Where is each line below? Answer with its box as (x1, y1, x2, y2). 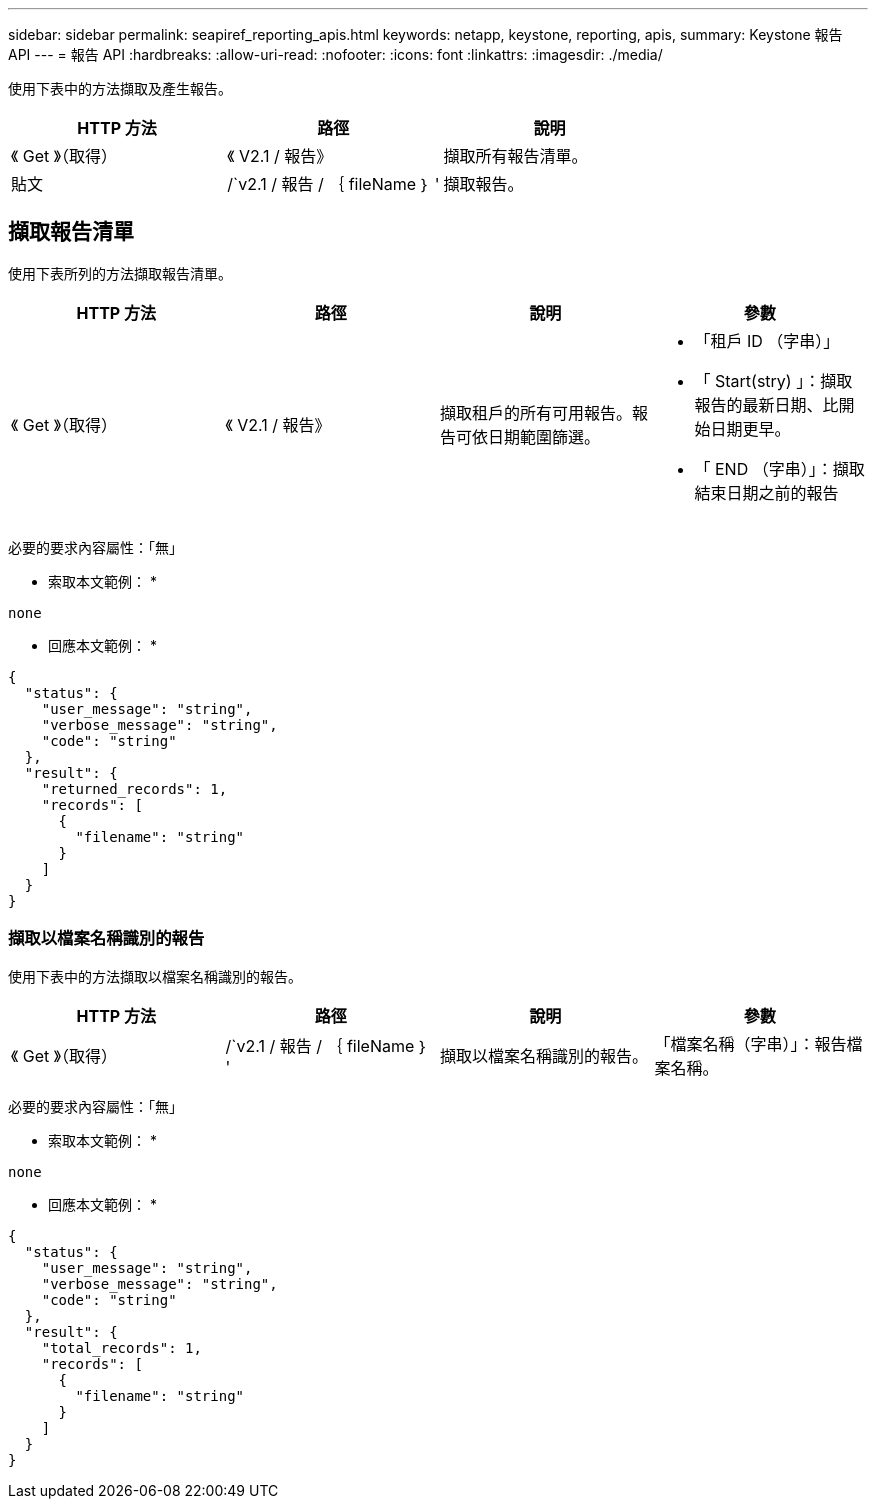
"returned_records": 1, (41, 780, 228, 797)
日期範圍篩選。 (488, 426, 601, 447)
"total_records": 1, (41, 1339, 202, 1356)
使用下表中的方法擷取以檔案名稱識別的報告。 (8, 967, 302, 985)
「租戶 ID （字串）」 (694, 330, 840, 351)
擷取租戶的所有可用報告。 (440, 402, 633, 423)
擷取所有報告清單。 (443, 146, 588, 166)
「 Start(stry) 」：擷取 (694, 370, 853, 391)
